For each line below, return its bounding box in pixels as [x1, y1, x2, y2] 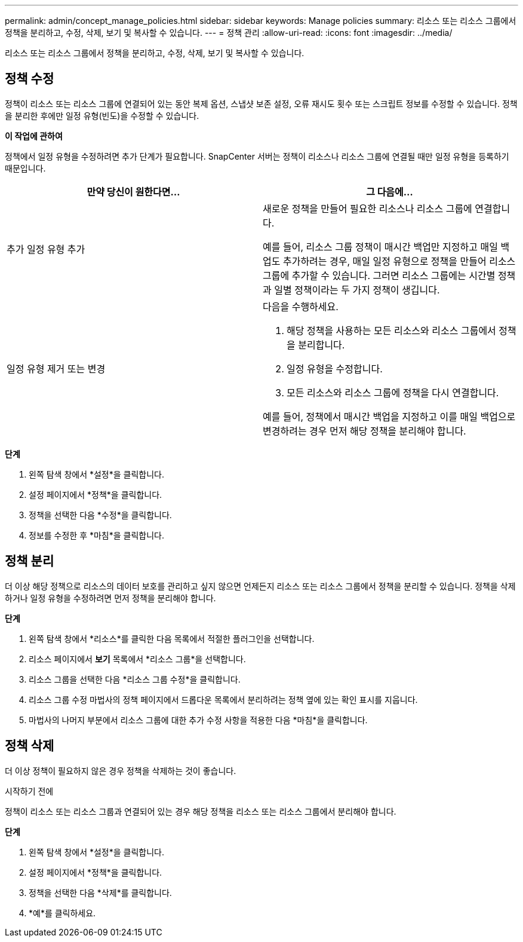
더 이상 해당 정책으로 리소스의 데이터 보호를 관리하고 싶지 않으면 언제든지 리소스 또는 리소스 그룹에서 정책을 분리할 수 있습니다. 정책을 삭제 [5, 580, 516, 591]
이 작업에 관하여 [5, 130, 63, 141]
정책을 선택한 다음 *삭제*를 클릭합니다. [29, 887, 172, 898]
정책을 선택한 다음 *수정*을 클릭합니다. [29, 509, 172, 520]
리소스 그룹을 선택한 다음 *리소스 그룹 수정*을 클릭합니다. [29, 674, 241, 684]
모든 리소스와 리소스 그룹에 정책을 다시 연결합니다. [287, 386, 499, 399]
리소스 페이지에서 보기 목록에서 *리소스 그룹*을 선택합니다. [29, 653, 246, 664]
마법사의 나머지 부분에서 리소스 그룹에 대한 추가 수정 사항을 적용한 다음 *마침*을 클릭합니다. [29, 714, 368, 725]
